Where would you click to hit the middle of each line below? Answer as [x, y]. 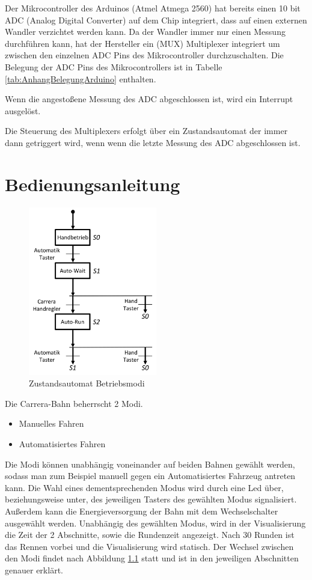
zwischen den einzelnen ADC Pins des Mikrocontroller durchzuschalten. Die [144, 55]
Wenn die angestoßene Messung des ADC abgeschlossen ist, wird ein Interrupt [149, 99]
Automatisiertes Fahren [62, 444]
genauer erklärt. [34, 570]
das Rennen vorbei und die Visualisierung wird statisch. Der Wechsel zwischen [149, 546]
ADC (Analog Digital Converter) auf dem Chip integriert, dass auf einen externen [156, 20]
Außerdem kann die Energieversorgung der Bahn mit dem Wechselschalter [142, 511]
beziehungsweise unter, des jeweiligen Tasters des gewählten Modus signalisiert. [151, 499]
